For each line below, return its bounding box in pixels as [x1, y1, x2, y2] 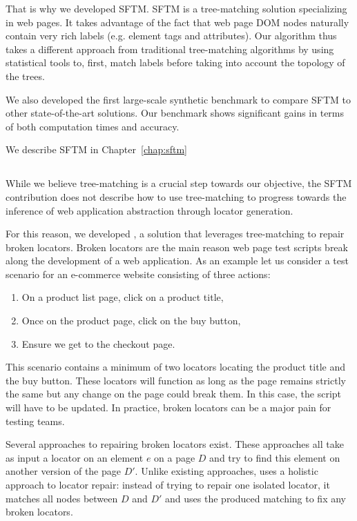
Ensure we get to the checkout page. [21, 336, 175, 351]
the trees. [6, 68, 45, 83]
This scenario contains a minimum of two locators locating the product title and [6, 360, 345, 374]
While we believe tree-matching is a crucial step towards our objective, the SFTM [6, 176, 352, 190]
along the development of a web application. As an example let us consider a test [6, 253, 349, 268]
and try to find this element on [209, 450, 340, 464]
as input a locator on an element [6, 450, 144, 464]
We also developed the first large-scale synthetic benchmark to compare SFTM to [6, 92, 351, 106]
